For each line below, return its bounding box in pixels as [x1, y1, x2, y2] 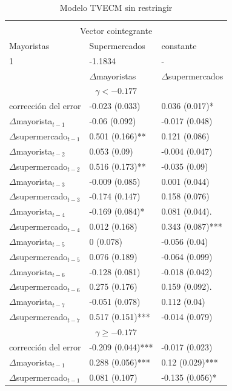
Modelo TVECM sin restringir [59, 1, 173, 13]
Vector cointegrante [80, 24, 153, 37]
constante [161, 39, 197, 52]
